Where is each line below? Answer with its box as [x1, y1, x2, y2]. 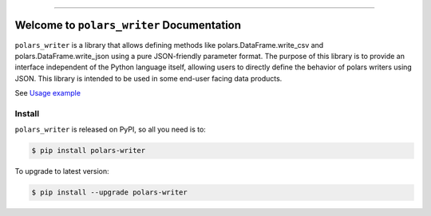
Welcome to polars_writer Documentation [14, 18, 242, 32]
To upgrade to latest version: [14, 167, 109, 176]
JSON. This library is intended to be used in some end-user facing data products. [14, 73, 283, 83]
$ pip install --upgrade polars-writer [31, 188, 188, 197]
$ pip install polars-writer [31, 146, 146, 155]
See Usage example [14, 88, 81, 98]
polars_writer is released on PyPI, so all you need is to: [14, 124, 207, 135]
